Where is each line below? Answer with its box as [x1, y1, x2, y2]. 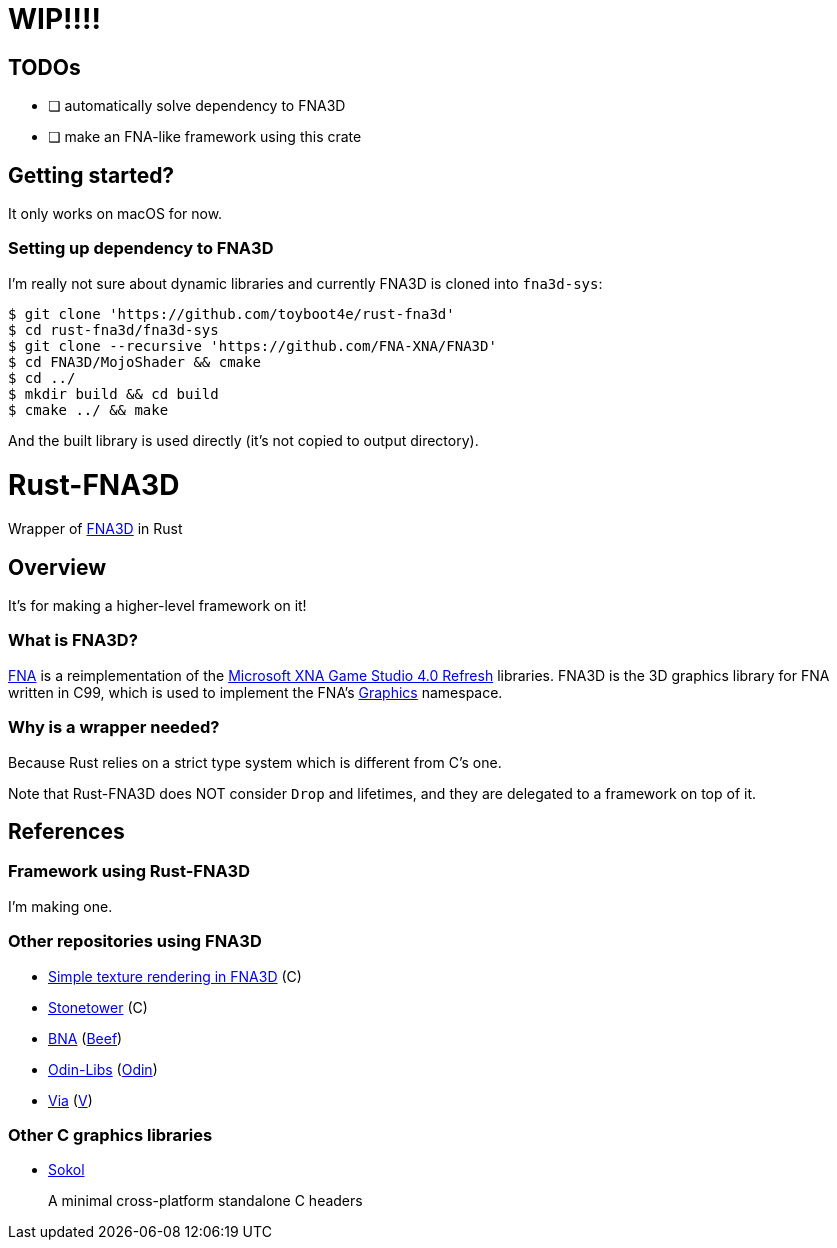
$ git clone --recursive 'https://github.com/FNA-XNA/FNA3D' [8, 337, 497, 354]
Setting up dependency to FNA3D [8, 238, 274, 259]
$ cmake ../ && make [8, 401, 169, 418]
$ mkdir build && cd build [8, 385, 219, 402]
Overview [8, 554, 107, 580]
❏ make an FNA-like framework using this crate [48, 128, 362, 146]
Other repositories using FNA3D [8, 931, 262, 952]
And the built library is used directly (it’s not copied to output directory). [8, 431, 479, 449]
